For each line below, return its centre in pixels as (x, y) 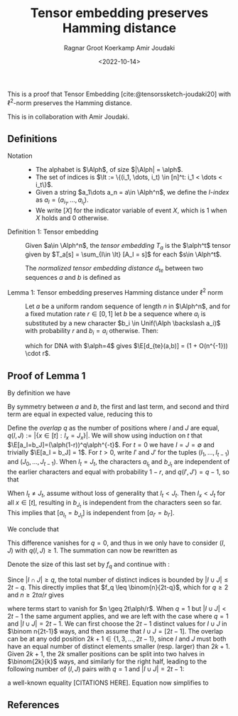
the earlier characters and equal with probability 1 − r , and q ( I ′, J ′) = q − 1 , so (118, 472)
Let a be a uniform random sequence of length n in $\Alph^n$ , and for (128, 306)
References (33, 705)
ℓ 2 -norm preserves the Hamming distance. (70, 102)
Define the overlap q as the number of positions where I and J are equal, (114, 428)
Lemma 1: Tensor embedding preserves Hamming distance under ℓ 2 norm (115, 292)
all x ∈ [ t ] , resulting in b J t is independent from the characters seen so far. (115, 504)
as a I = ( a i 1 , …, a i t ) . (62, 201)
